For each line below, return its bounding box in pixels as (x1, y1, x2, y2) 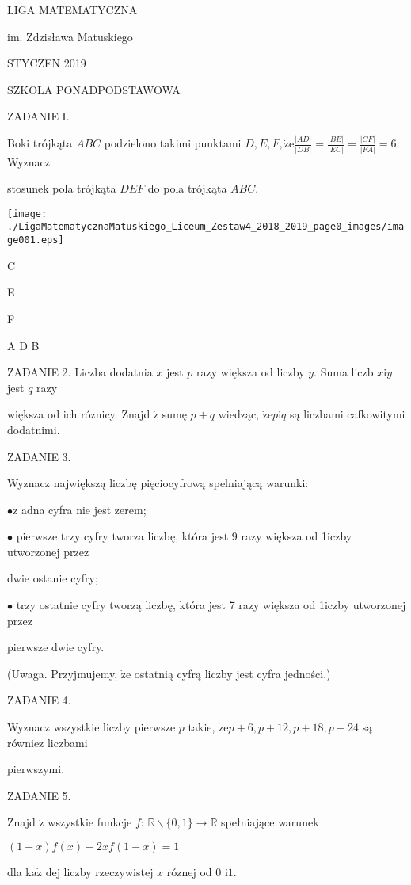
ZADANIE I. (7, 108, 70, 124)
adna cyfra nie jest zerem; (21, 501, 147, 517)
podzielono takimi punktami (104, 135, 242, 151)
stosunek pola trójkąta (7, 180, 116, 196)
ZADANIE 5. (7, 787, 71, 803)
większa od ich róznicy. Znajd (7, 406, 150, 422)
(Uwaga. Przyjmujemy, (7, 665, 118, 681)
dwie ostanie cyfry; (7, 570, 98, 586)
